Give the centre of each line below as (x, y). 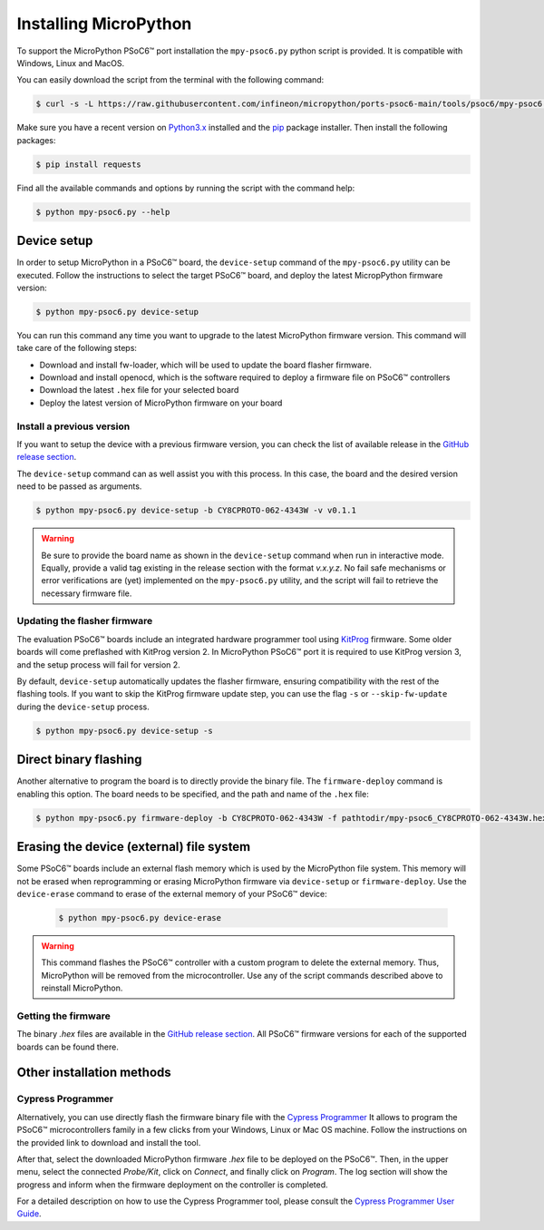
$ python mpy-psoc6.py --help (103, 212)
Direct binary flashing (79, 760)
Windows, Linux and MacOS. (71, 63)
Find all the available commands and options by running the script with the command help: (186, 188)
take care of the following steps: (77, 348)
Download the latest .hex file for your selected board (139, 390)
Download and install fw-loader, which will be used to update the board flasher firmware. (205, 365)
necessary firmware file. (87, 593)
